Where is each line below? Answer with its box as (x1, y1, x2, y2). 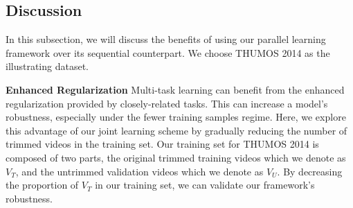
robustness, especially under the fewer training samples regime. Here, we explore (6, 110, 346, 124)
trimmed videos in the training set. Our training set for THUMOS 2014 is (6, 137, 319, 151)
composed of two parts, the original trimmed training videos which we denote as (6, 150, 346, 164)
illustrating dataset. (6, 59, 89, 73)
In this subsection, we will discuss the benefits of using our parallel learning (6, 32, 326, 46)
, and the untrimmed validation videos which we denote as (15, 164, 264, 178)
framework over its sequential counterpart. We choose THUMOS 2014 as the (6, 45, 330, 60)
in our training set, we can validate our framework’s (95, 177, 315, 192)
